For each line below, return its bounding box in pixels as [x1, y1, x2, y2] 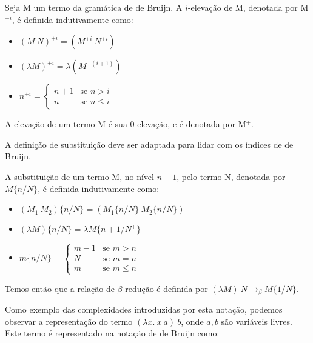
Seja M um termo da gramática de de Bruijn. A [5, 1, 183, 13]
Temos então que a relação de [5, 282, 115, 295]
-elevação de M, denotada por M [187, 1, 309, 13]
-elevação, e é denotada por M [134, 118, 246, 130]
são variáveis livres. [221, 315, 292, 327]
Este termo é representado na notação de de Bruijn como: [5, 327, 220, 339]
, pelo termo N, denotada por [177, 170, 286, 182]
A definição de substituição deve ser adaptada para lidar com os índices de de [5, 138, 294, 150]
